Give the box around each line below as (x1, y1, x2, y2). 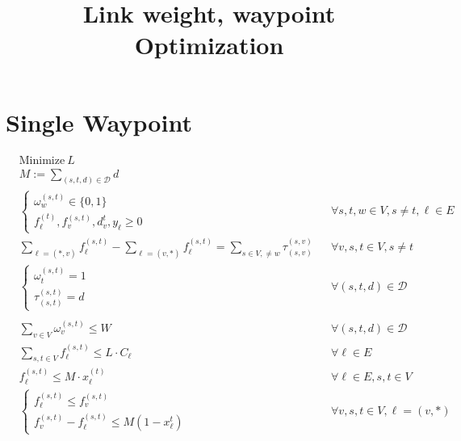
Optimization (134, 28, 284, 61)
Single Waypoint (6, 105, 192, 138)
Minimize (19, 154, 65, 166)
